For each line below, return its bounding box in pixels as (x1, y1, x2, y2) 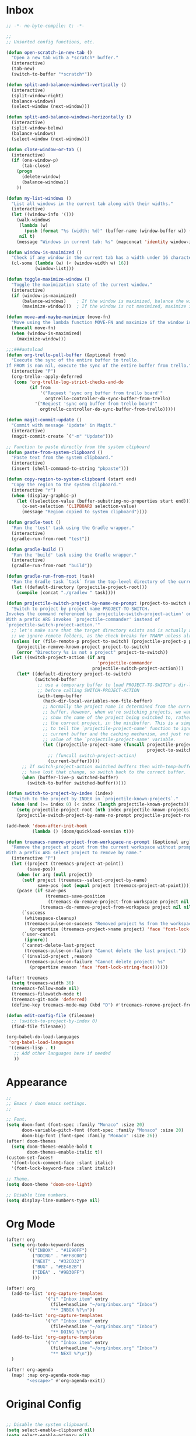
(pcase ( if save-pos (16, 888, 66, 894)
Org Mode (6, 1217, 55, 1230)
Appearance (6, 1076, 68, 1089)
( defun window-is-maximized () (6, 250, 82, 255)
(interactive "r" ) (11, 487, 57, 493)
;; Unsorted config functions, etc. (6, 39, 95, 45)
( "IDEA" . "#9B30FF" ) (32, 1269, 85, 1275)
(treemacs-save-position (45, 893, 106, 899)
